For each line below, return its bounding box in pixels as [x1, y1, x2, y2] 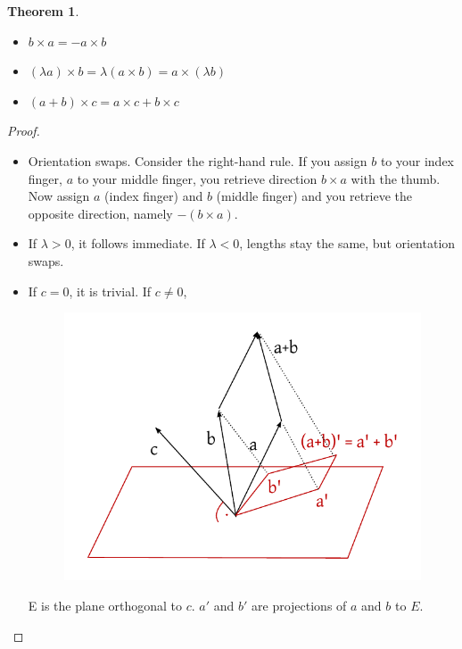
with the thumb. [351, 169, 441, 187]
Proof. [7, 121, 40, 140]
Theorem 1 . [7, 2, 79, 20]
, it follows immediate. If [70, 234, 205, 253]
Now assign [28, 187, 90, 205]
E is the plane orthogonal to [28, 596, 183, 615]
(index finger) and [104, 187, 203, 205]
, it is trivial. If [69, 281, 152, 300]
